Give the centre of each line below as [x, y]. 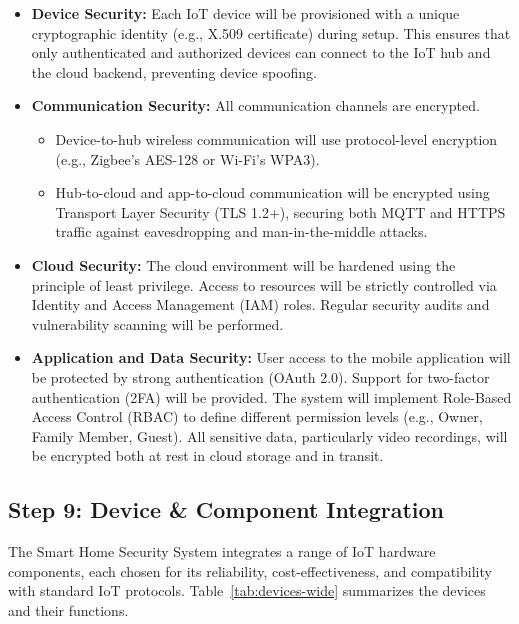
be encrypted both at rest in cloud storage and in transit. [207, 455]
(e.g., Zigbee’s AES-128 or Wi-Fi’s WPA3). [187, 158]
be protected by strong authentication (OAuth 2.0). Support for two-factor [260, 376]
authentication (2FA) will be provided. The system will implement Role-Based [271, 396]
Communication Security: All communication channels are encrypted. [255, 105]
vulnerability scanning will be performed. [157, 323]
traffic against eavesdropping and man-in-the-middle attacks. [241, 231]
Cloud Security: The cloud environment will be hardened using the [243, 264]
